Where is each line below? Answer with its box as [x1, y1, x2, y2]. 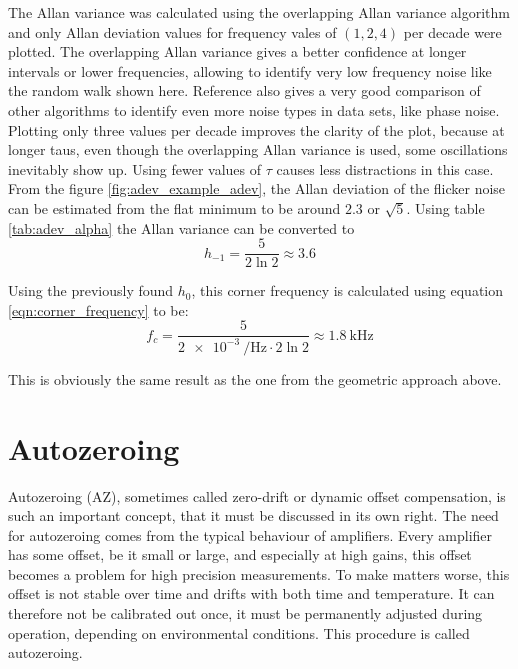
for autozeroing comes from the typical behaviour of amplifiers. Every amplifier [8, 524, 493, 545]
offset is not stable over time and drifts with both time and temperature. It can [8, 583, 495, 604]
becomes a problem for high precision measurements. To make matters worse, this [8, 563, 510, 584]
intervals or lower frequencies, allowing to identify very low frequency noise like [8, 60, 492, 81]
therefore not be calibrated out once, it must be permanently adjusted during [8, 603, 483, 624]
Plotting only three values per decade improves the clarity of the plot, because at [8, 119, 505, 140]
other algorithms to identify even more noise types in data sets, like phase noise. [8, 99, 500, 120]
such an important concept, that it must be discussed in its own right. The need [8, 505, 499, 526]
